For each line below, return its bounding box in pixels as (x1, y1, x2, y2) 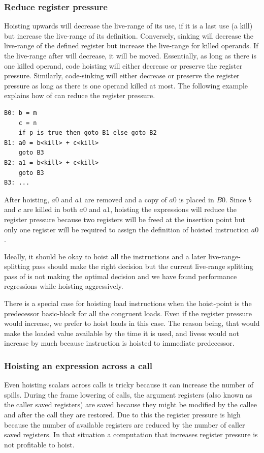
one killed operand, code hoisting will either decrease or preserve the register (4, 60, 243, 71)
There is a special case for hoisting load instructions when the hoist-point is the (4, 298, 252, 309)
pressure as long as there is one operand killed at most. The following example (4, 80, 248, 90)
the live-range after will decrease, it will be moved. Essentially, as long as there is (4, 50, 256, 61)
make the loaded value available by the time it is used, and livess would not (4, 327, 240, 338)
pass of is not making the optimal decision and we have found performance (4, 270, 237, 281)
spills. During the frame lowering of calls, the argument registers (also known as (4, 389, 252, 400)
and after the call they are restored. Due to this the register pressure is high (4, 409, 241, 420)
